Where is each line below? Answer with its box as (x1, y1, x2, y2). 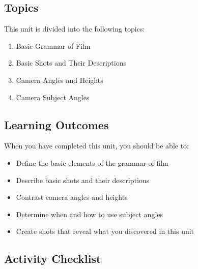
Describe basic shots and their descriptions (16, 174, 150, 185)
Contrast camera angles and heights (16, 192, 128, 202)
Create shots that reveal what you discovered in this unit (16, 226, 194, 236)
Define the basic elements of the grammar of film (16, 157, 168, 168)
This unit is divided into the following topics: (4, 23, 145, 34)
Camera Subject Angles (16, 92, 90, 102)
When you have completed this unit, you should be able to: (4, 140, 189, 151)
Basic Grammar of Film (16, 40, 91, 51)
